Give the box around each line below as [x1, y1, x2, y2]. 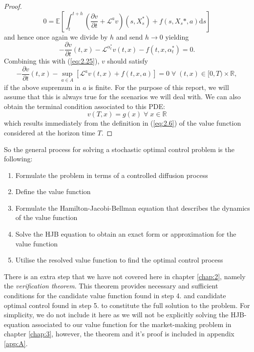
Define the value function [15, 186, 91, 197]
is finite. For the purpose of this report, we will [88, 82, 229, 92]
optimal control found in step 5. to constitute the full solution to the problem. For [4, 300, 250, 310]
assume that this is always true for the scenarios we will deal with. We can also [4, 91, 241, 102]
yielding [165, 31, 189, 42]
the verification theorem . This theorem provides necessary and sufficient [4, 281, 218, 291]
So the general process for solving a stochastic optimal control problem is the [4, 144, 234, 154]
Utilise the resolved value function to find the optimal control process [15, 255, 223, 265]
